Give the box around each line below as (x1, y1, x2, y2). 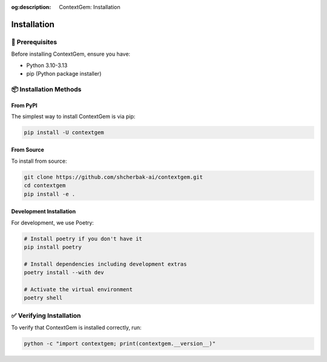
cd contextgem (24, 182, 66, 189)
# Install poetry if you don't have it (24, 235, 142, 242)
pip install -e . (24, 191, 76, 197)
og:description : (11, 4, 51, 10)
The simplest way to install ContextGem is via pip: (11, 113, 136, 120)
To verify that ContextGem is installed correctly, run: (11, 324, 142, 331)
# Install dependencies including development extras (24, 260, 187, 268)
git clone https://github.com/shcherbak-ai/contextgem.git (24, 173, 203, 180)
